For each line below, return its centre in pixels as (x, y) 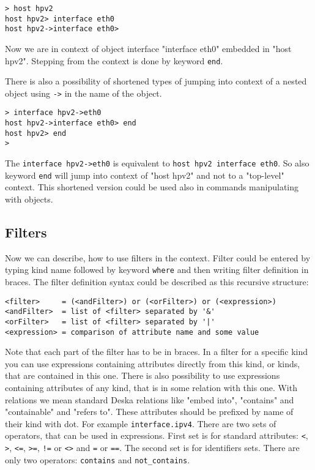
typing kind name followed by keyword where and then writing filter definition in (157, 270)
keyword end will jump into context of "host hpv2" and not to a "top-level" (145, 175)
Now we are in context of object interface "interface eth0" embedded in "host (148, 48)
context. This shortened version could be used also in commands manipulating (152, 187)
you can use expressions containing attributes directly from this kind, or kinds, (153, 363)
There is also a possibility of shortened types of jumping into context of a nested (156, 81)
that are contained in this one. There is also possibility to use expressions (143, 375)
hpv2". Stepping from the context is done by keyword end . (114, 60)
